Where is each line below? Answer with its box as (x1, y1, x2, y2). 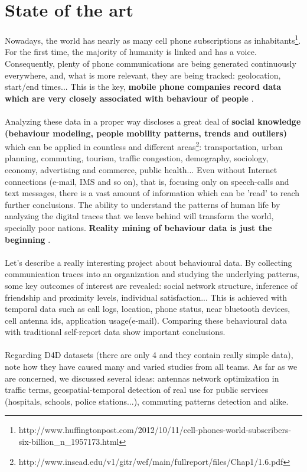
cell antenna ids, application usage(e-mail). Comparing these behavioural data (5, 314, 287, 326)
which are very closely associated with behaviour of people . (5, 92, 254, 104)
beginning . (5, 233, 51, 245)
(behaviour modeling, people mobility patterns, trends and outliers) (5, 126, 287, 139)
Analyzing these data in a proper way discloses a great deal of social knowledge (5, 115, 301, 127)
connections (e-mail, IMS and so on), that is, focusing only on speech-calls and (5, 175, 289, 187)
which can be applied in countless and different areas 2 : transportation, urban (5, 139, 283, 152)
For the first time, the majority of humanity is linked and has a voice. (5, 45, 257, 58)
